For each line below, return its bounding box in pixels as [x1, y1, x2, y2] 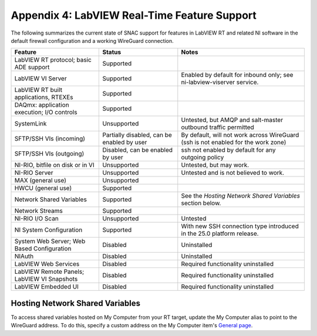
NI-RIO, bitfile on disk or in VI [14, 161, 95, 169]
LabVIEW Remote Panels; [14, 267, 85, 276]
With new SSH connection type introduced [181, 222, 299, 230]
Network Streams [14, 207, 63, 215]
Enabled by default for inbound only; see [181, 71, 294, 79]
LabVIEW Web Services [14, 260, 80, 268]
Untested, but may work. [181, 161, 249, 169]
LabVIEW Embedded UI [14, 283, 79, 291]
